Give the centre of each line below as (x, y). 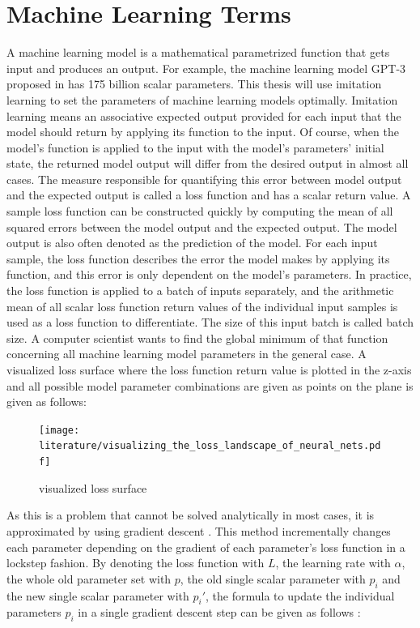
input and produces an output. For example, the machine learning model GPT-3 (206, 68)
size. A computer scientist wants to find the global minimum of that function (197, 337)
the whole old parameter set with (89, 578)
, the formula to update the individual (300, 595)
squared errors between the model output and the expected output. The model (202, 226)
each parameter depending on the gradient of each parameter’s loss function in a (206, 547)
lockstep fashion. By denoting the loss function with (136, 563)
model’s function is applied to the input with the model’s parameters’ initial (195, 147)
